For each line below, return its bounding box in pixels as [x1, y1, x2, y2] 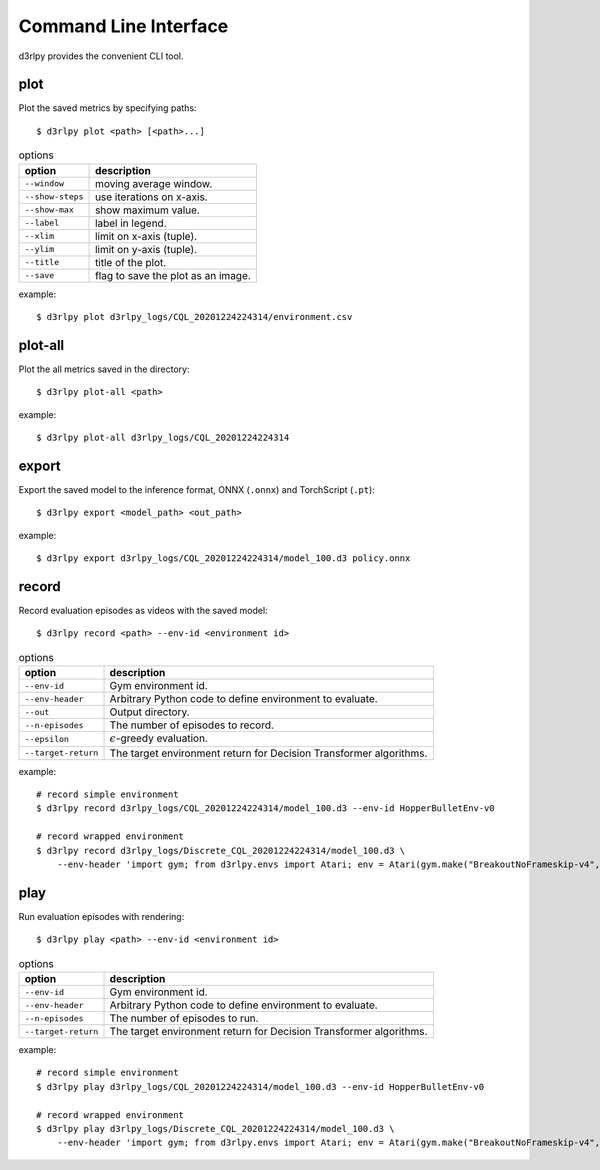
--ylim [24, 244, 55, 255]
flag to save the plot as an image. [95, 268, 252, 282]
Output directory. [109, 705, 190, 719]
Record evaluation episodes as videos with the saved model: [18, 605, 269, 617]
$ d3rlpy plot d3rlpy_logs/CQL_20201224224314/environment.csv [36, 311, 353, 322]
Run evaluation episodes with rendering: [18, 910, 185, 922]
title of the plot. [95, 255, 167, 269]
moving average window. [95, 176, 213, 190]
